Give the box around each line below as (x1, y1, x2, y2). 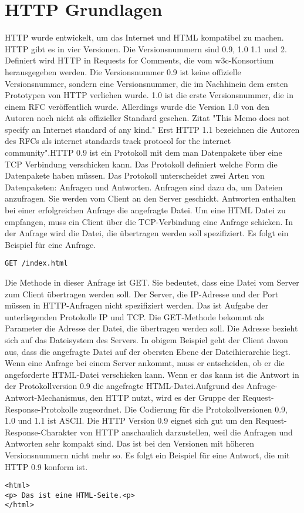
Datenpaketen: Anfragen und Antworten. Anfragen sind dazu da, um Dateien (5, 180, 283, 193)
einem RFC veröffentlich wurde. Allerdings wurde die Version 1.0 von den (5, 100, 270, 112)
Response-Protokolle (5, 403, 77, 415)
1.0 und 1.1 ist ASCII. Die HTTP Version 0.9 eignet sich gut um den (5, 414, 253, 427)
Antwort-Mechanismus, (5, 391, 87, 403)
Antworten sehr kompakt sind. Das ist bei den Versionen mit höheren (5, 437, 255, 450)
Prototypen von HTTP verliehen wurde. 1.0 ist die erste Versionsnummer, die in (5, 89, 294, 101)
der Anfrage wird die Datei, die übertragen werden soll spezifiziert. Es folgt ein (5, 227, 289, 239)
